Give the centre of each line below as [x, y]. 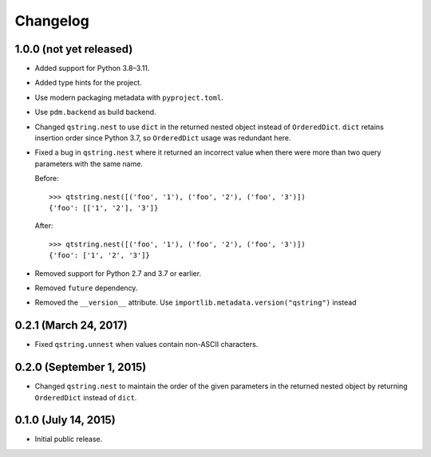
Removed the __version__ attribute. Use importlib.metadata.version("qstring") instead [196, 302]
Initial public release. [69, 439]
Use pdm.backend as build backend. [95, 112]
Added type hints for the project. [89, 83]
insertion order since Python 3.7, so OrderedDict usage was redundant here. [163, 138]
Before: [47, 179]
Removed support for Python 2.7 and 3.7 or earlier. [118, 273]
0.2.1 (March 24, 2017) [71, 326]
